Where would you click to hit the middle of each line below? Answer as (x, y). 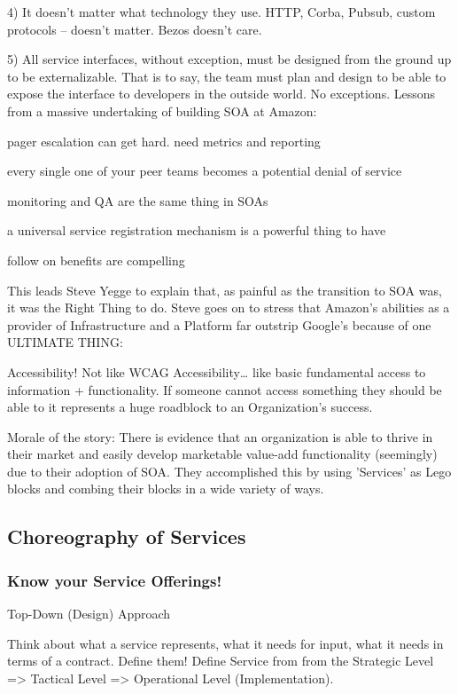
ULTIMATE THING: (65, 342)
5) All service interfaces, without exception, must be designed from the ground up (229, 59)
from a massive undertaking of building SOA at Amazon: (162, 110)
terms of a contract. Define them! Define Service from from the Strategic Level (221, 661)
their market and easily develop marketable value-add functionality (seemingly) (222, 454)
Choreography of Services (127, 536)
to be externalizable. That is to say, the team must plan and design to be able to (227, 76)
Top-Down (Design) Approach (89, 614)
